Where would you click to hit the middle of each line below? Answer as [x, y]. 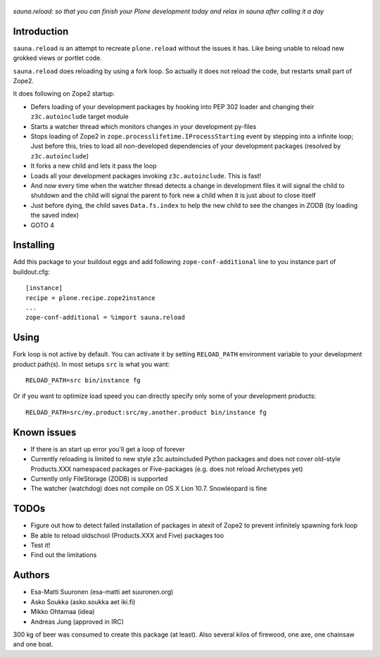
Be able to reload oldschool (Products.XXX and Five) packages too [127, 535]
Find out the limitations [64, 555]
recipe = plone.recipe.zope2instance [91, 298]
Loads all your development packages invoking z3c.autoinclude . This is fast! [146, 175]
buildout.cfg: [31, 272]
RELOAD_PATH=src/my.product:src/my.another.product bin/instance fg [146, 412]
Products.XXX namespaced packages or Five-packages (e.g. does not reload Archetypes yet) [167, 469]
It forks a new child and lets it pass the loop [94, 166]
